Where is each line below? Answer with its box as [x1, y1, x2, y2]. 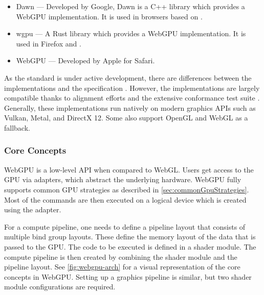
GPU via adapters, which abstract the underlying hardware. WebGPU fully [4, 174, 241, 185]
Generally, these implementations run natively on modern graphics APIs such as [4, 102, 256, 113]
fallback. [4, 122, 30, 133]
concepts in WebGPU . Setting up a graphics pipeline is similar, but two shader [4, 271, 252, 282]
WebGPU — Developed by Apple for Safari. [16, 55, 155, 66]
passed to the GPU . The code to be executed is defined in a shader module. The [4, 241, 256, 252]
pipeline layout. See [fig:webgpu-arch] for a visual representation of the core [4, 261, 240, 272]
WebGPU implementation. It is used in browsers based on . [16, 11, 203, 21]
